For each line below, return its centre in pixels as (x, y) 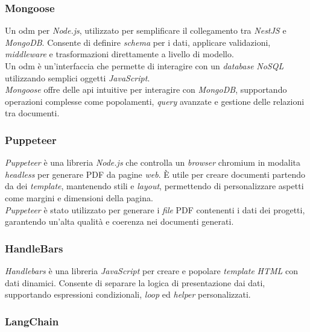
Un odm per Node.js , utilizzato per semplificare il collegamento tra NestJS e (146, 30)
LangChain (32, 321)
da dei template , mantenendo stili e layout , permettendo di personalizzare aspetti (154, 186)
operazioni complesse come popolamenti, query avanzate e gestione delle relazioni (155, 101)
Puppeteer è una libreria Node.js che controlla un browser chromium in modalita (153, 162)
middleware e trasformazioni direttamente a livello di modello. (119, 54)
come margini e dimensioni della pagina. (79, 197)
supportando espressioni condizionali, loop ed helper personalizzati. (128, 294)
